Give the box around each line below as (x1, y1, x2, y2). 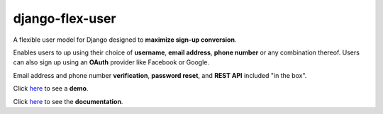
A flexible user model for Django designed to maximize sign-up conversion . (13, 35, 237, 44)
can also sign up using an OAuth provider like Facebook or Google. (13, 58, 209, 67)
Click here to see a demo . (13, 84, 89, 93)
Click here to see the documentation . (13, 97, 123, 106)
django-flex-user (13, 11, 116, 26)
